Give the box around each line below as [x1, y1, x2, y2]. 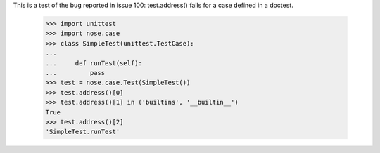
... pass [45, 69, 106, 76]
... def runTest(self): [45, 59, 142, 67]
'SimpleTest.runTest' [45, 128, 120, 136]
